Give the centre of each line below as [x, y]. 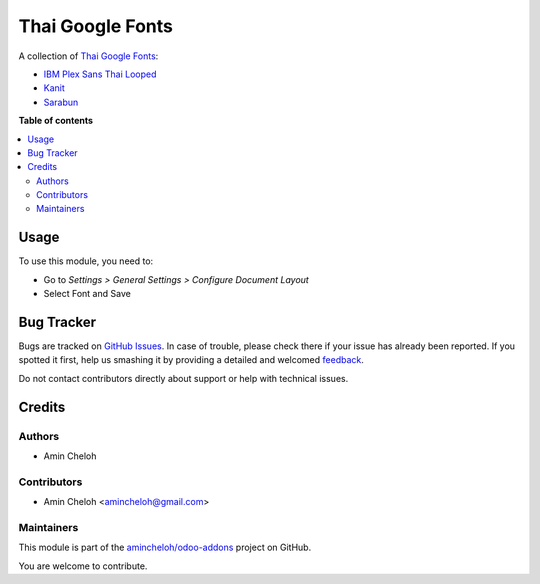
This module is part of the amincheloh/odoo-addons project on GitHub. [165, 547]
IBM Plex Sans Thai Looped [100, 74]
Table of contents [56, 121]
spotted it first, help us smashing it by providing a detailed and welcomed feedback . [191, 360]
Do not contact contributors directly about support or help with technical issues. [183, 378]
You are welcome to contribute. [83, 566]
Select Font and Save [87, 294]
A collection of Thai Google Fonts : [88, 56]
